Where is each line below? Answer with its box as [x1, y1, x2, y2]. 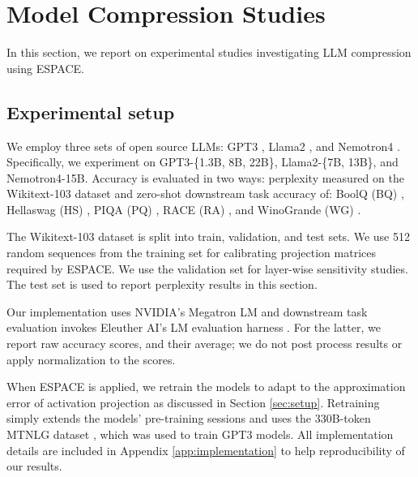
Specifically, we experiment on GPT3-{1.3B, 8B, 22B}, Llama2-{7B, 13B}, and [6, 153, 399, 170]
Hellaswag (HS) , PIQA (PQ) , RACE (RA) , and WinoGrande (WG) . [6, 200, 361, 217]
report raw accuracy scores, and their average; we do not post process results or [6, 335, 403, 352]
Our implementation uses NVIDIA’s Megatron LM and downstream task [6, 303, 368, 320]
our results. [6, 458, 62, 475]
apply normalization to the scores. [6, 350, 176, 367]
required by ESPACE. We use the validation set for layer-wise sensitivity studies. [6, 260, 408, 277]
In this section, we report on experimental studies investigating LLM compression [6, 44, 412, 61]
